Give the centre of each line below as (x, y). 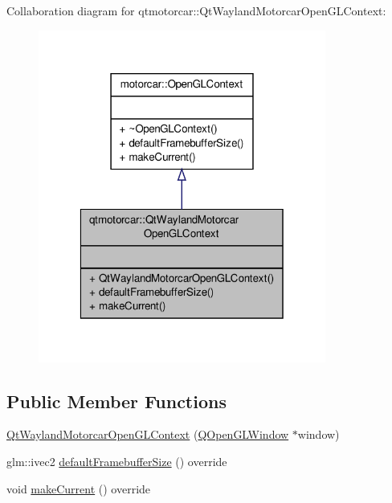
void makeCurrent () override (79, 488)
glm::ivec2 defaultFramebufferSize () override (117, 461)
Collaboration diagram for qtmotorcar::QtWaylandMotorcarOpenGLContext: (196, 10)
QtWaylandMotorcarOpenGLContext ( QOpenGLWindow (148, 434)
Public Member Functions (116, 401)
